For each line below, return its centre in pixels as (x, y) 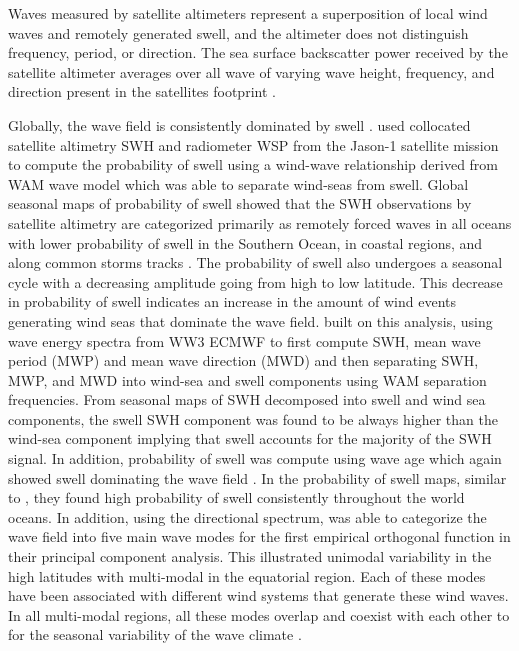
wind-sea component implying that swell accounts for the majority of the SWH (250, 438)
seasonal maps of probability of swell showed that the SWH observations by (240, 203)
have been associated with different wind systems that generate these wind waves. (258, 595)
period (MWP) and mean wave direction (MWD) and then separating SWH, (243, 360)
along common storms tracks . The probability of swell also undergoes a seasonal (255, 262)
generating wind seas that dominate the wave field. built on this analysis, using (250, 320)
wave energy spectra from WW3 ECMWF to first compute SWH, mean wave (244, 340)
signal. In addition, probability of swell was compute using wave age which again (255, 458)
